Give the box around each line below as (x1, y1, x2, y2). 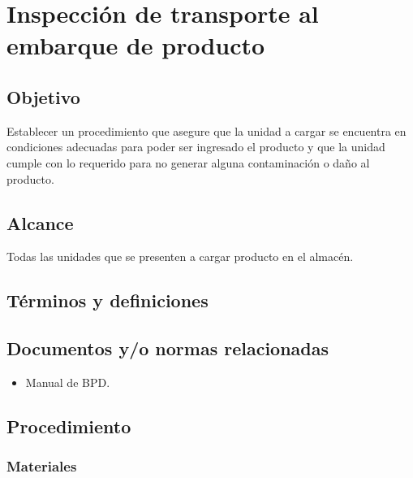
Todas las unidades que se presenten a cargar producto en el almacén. (6, 248, 354, 265)
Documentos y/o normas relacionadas (6, 336, 329, 361)
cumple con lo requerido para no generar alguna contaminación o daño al (6, 154, 370, 171)
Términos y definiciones (6, 288, 209, 313)
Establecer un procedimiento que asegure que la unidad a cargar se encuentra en (6, 122, 407, 139)
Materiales (6, 456, 77, 476)
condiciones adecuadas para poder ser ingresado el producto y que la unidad (6, 138, 385, 155)
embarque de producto (6, 28, 265, 62)
